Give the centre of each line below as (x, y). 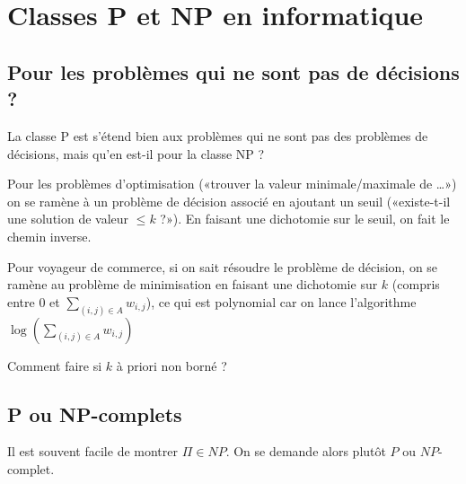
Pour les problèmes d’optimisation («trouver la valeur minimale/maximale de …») (232, 184)
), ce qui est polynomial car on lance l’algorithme (281, 301)
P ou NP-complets (95, 414)
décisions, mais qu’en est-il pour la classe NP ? (136, 153)
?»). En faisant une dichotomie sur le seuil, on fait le (305, 219)
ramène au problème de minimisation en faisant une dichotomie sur (193, 284)
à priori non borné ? (171, 365)
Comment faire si (55, 365)
